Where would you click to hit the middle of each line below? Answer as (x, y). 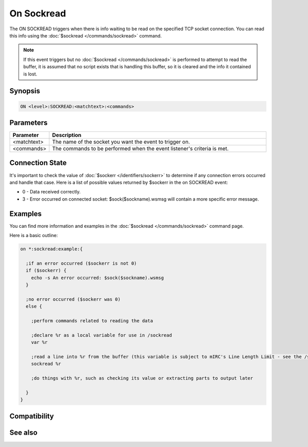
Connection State (38, 163)
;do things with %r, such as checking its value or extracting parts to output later (142, 378)
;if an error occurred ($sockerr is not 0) (81, 263)
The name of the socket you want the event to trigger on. (121, 142)
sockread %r (46, 364)
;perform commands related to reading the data (92, 320)
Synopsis (25, 91)
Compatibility (32, 416)
